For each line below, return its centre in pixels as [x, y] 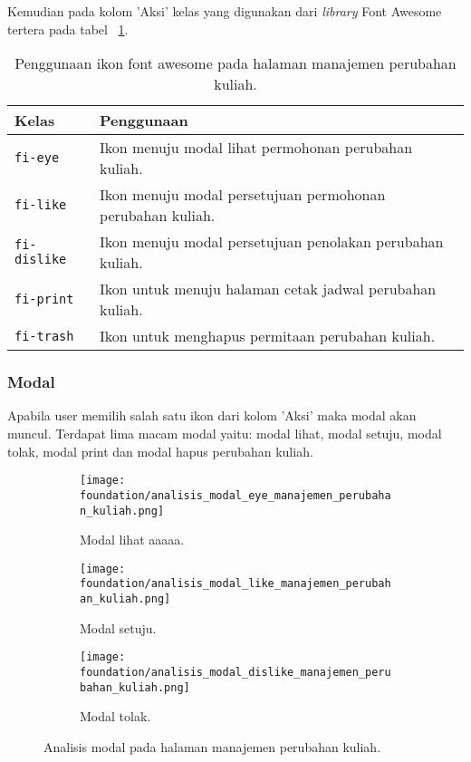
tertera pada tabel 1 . [68, 29]
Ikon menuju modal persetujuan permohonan [243, 195]
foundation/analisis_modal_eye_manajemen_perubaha [235, 495]
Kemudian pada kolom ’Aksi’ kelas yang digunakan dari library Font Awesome [225, 11]
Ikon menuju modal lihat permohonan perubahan [256, 148]
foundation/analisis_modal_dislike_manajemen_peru [235, 672]
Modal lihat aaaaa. [132, 540]
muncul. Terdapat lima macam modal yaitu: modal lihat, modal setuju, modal [225, 433]
